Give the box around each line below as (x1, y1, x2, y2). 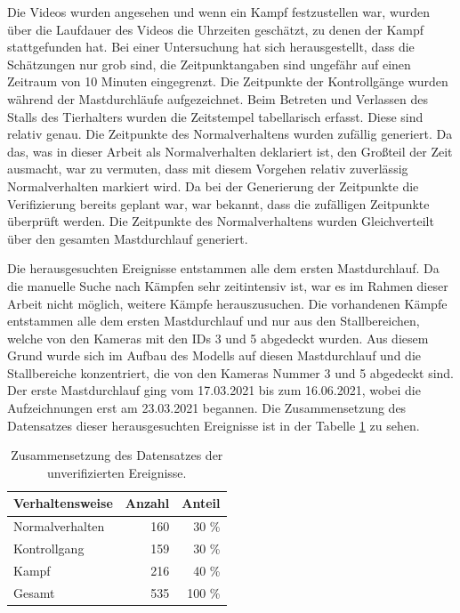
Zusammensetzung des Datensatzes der (11, 446, 223, 464)
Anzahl (125, 494, 170, 512)
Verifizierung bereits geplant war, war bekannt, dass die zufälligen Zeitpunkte (7, 194, 430, 213)
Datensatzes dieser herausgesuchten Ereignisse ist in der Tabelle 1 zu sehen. (7, 415, 420, 434)
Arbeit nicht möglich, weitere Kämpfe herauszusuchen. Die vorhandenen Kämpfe (7, 294, 448, 312)
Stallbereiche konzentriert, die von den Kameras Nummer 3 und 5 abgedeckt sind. (7, 363, 455, 382)
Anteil (182, 494, 221, 512)
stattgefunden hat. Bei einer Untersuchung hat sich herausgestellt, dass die (7, 37, 415, 56)
